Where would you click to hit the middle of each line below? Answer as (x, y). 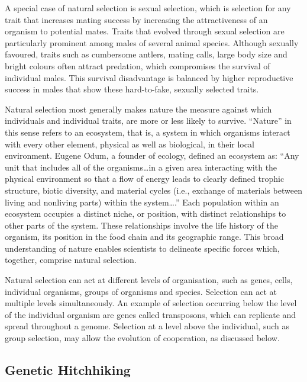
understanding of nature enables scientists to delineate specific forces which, (142, 248)
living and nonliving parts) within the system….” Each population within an (142, 202)
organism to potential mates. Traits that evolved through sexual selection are (145, 31)
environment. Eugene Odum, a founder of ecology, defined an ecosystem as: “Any (152, 155)
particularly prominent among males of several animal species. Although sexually (152, 42)
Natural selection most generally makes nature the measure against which (138, 109)
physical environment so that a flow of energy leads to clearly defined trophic (145, 179)
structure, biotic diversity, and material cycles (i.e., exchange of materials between (153, 190)
